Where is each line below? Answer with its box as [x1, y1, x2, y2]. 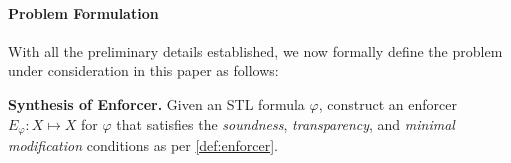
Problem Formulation [8, 2, 159, 23]
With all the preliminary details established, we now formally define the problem [8, 40, 503, 61]
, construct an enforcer [318, 93, 457, 114]
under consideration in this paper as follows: [8, 60, 279, 81]
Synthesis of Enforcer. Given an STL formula [8, 93, 305, 114]
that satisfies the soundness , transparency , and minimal [116, 113, 455, 134]
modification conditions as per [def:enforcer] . [8, 135, 278, 156]
